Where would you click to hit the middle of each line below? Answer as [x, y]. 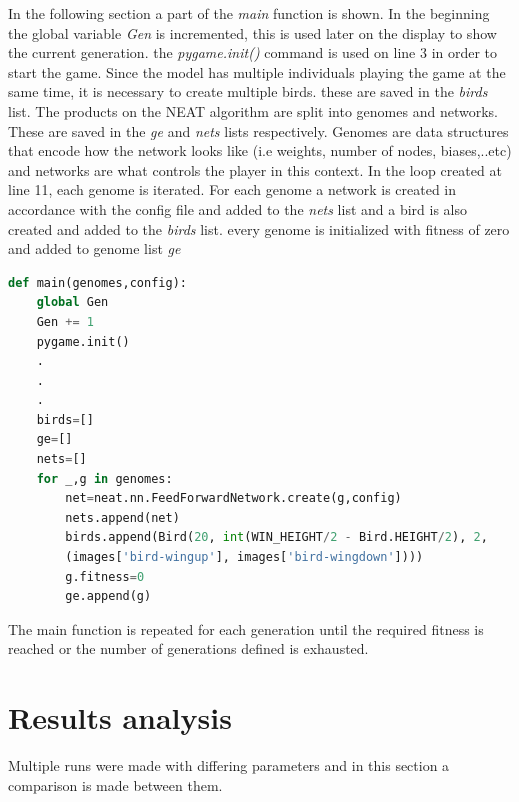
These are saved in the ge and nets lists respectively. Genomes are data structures [258, 130]
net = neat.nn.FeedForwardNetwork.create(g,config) [233, 498]
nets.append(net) [122, 517]
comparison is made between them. [115, 784]
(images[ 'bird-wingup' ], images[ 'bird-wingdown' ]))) [244, 557]
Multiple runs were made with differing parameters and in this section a [229, 765]
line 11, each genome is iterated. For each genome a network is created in [232, 189]
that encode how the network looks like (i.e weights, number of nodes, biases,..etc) [260, 150]
